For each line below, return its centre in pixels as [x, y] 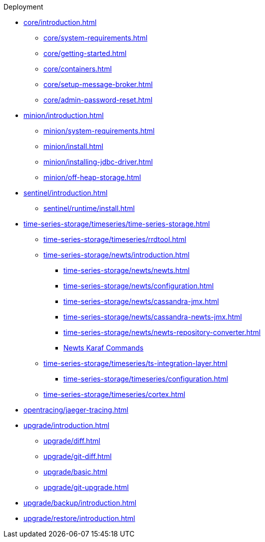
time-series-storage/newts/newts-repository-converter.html [162, 332]
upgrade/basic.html [76, 472]
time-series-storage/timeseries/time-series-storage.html [117, 224]
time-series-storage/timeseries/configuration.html [146, 379]
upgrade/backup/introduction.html [80, 503]
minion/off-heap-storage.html [92, 177]
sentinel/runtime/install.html [89, 208]
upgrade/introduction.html [67, 425]
